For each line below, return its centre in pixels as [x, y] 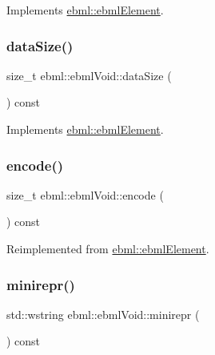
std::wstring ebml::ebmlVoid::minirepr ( [103, 314]
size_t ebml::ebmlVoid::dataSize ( [89, 75]
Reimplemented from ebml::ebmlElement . [108, 248]
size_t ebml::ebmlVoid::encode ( [85, 194]
